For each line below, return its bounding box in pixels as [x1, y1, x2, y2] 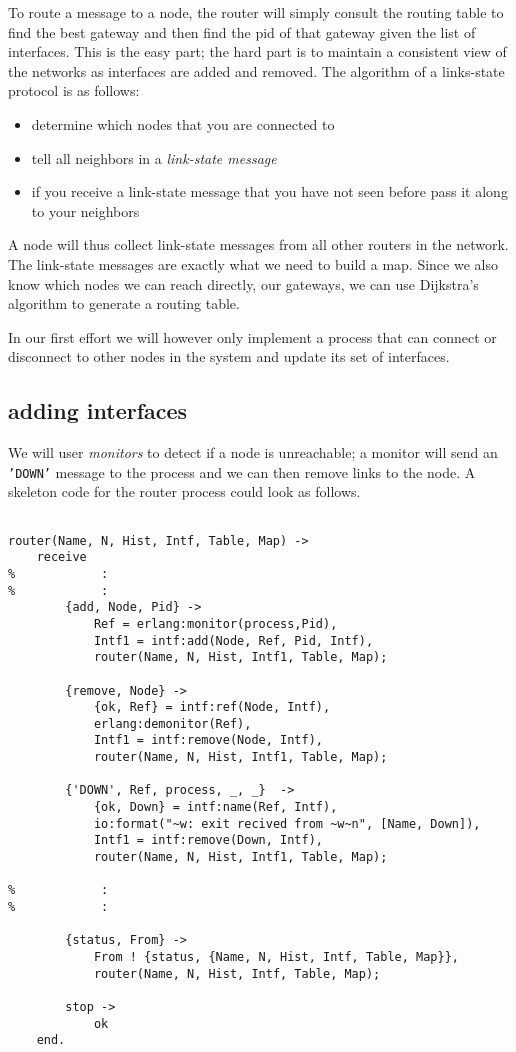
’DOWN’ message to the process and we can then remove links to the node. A [8, 461, 476, 482]
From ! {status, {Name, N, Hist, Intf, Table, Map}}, [93, 950, 460, 965]
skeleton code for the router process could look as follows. [8, 481, 361, 502]
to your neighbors [31, 200, 140, 221]
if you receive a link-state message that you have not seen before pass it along [31, 181, 508, 202]
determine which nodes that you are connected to [31, 113, 335, 134]
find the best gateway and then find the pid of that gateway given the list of [8, 21, 476, 42]
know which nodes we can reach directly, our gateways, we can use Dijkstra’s [8, 273, 479, 294]
